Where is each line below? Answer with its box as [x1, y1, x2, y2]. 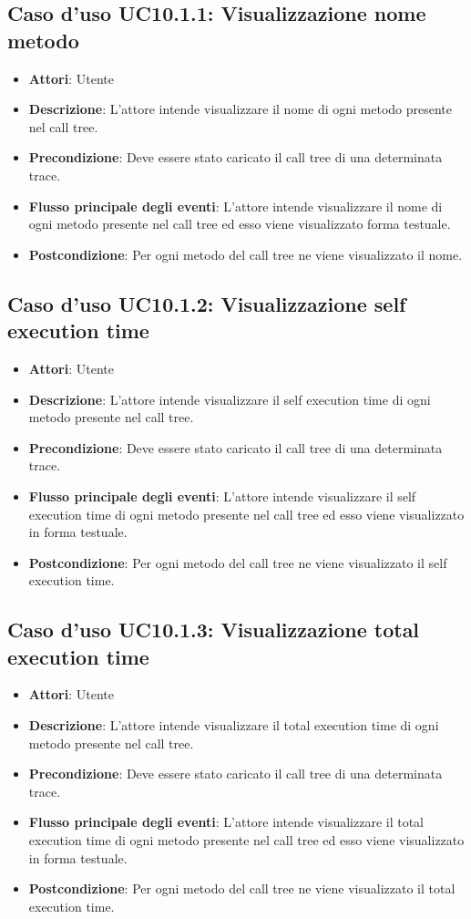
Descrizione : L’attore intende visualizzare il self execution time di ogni [28, 389, 431, 408]
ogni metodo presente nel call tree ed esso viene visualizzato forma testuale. [28, 214, 451, 233]
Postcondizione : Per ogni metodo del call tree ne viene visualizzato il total [28, 879, 456, 898]
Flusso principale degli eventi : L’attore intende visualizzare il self [28, 486, 416, 505]
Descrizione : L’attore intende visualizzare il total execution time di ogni [28, 716, 439, 735]
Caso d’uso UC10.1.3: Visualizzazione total [7, 615, 420, 644]
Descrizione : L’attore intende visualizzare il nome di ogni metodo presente [28, 99, 453, 119]
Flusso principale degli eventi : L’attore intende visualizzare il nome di [28, 196, 443, 215]
